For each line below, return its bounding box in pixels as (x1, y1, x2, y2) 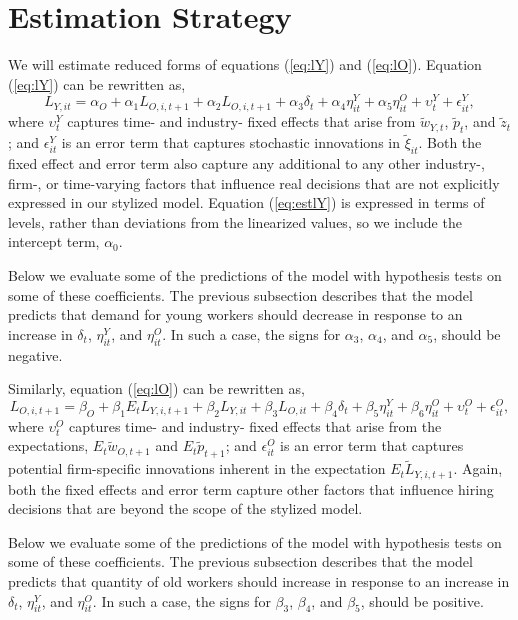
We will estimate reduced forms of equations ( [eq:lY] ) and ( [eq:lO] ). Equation (8, 54, 482, 75)
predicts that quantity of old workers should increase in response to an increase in (8, 571, 510, 592)
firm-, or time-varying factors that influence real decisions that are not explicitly (8, 172, 500, 193)
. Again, (453, 458, 503, 479)
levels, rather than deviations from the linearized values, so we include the (8, 211, 462, 232)
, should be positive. (360, 590, 484, 611)
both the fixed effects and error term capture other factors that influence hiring (8, 478, 494, 499)
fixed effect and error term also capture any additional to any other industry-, (8, 153, 485, 173)
